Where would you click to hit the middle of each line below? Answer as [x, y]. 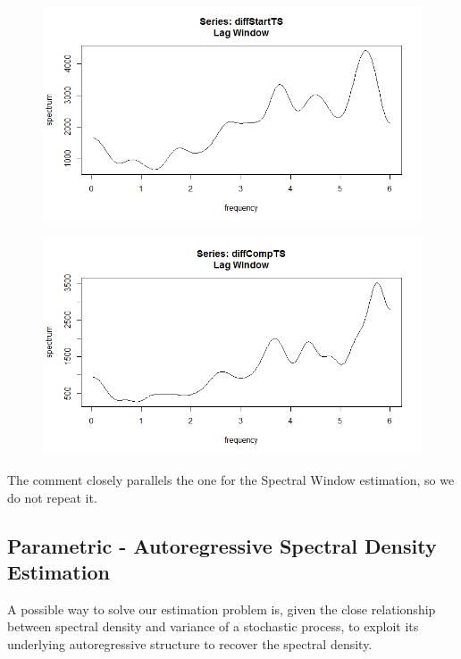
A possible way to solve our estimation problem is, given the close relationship [222, 609]
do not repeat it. [52, 497]
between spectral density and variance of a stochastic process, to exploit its [213, 626]
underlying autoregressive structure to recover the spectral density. [190, 643]
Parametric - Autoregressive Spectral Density [222, 545]
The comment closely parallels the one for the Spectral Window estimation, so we [231, 480]
